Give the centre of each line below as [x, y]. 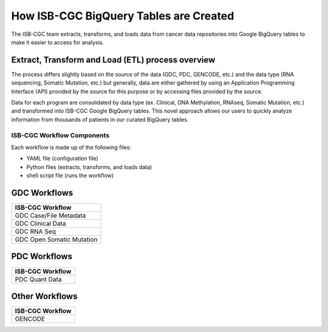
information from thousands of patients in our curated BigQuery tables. [100, 119]
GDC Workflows [42, 192]
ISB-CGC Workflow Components [60, 135]
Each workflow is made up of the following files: [71, 147]
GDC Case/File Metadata [50, 216]
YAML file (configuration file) [62, 159]
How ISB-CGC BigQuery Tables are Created [123, 16]
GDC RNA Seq [35, 232]
